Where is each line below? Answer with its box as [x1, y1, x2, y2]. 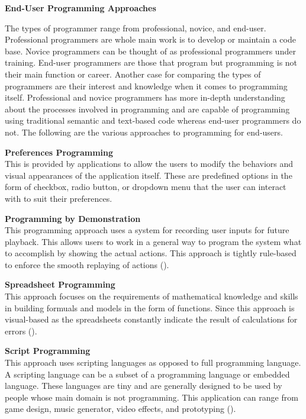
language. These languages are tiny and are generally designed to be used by [5, 379, 282, 392]
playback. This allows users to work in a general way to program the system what [5, 235, 302, 247]
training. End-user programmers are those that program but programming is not [5, 56, 298, 69]
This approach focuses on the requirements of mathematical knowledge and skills [5, 290, 298, 302]
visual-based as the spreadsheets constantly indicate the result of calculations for [5, 313, 298, 325]
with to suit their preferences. [5, 192, 112, 204]
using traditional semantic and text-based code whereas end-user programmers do [5, 114, 301, 127]
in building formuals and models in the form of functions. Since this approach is [5, 301, 295, 314]
